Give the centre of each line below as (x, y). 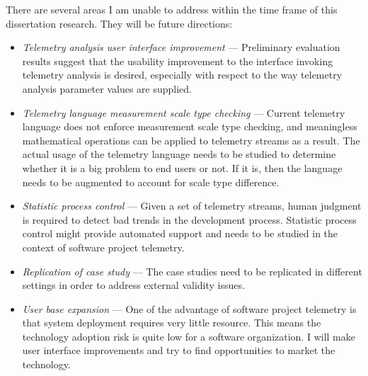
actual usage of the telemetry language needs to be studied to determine (179, 154)
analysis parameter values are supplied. (107, 88)
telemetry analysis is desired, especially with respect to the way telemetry (182, 75)
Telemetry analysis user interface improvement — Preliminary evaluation (181, 47)
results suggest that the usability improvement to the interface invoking (178, 61)
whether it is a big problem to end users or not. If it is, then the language (182, 167)
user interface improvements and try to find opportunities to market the (179, 350)
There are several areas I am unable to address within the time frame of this (172, 9)
